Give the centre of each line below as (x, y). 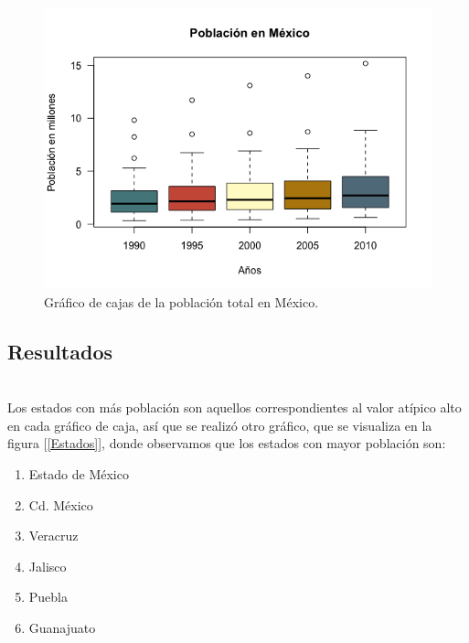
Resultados (60, 351)
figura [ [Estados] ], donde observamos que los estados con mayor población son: (227, 443)
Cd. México (61, 504)
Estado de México (79, 474)
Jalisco (48, 566)
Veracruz (53, 536)
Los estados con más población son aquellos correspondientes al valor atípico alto (234, 407)
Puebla (48, 597)
